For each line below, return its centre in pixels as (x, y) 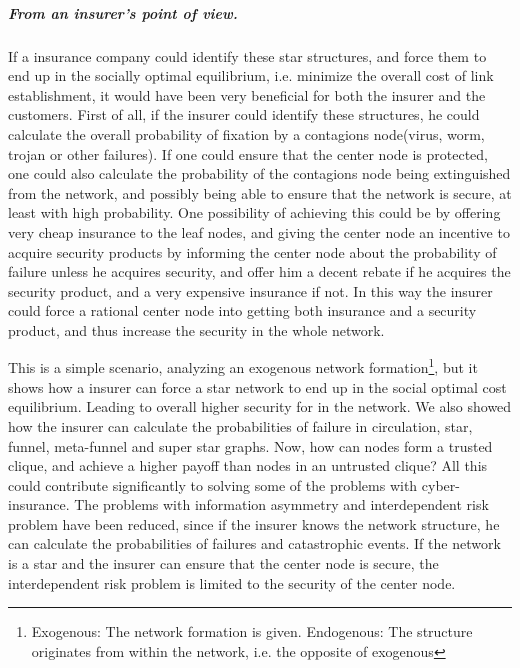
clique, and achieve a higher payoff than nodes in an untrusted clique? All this (248, 465)
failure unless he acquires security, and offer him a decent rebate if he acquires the (259, 271)
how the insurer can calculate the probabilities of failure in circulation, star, (240, 425)
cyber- (440, 484)
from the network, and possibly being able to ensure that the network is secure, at (260, 192)
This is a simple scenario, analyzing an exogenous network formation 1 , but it (243, 366)
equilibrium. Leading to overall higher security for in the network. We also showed (260, 406)
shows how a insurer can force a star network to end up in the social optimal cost (257, 386)
